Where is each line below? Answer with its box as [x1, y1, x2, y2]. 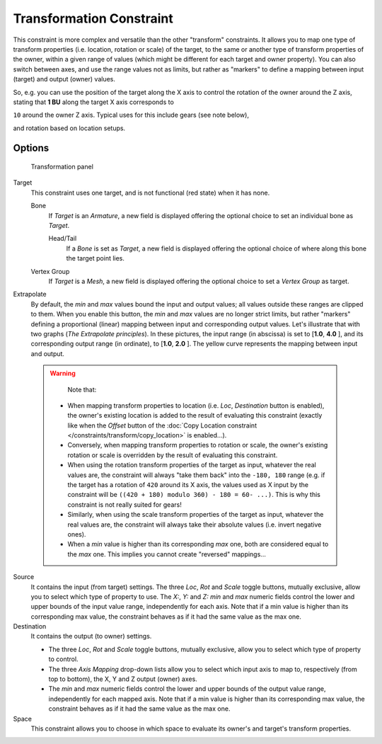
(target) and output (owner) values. [13, 75, 116, 84]
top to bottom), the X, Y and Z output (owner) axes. [48, 675, 197, 683]
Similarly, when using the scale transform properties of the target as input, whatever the [67, 510, 324, 519]
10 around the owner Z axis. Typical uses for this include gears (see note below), [13, 110, 249, 120]
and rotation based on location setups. [13, 124, 126, 132]
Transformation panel [30, 163, 93, 171]
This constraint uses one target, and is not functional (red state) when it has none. [30, 188, 270, 197]
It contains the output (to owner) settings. [30, 632, 152, 641]
